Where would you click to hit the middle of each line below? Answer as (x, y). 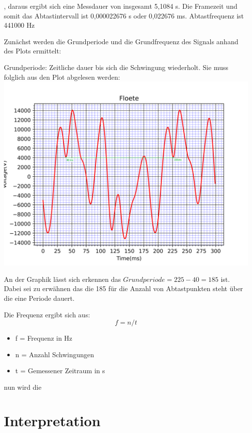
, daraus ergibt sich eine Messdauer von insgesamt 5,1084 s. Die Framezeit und (121, 6)
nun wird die (23, 387)
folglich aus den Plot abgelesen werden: (62, 77)
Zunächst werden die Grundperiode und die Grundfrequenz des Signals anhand (121, 41)
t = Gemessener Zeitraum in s (60, 371)
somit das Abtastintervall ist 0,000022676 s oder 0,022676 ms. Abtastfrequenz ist (124, 15)
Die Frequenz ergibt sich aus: (47, 314)
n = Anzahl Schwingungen (55, 354)
